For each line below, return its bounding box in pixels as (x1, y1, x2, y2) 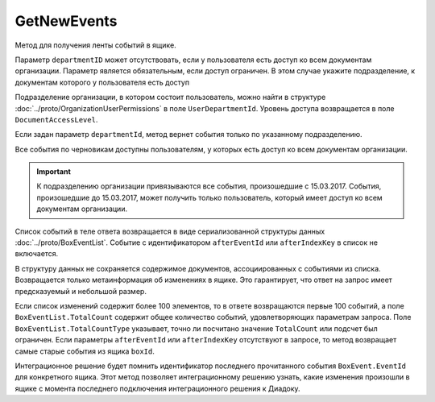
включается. (14, 249, 59, 259)
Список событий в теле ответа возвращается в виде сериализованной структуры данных (14, 226, 325, 236)
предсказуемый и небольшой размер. (14, 286, 147, 296)
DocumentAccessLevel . (14, 114, 98, 124)
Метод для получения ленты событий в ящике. (14, 40, 176, 50)
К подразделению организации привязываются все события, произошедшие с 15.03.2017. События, (36, 181, 382, 191)
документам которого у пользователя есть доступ (14, 77, 189, 87)
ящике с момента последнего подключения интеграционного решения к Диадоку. (14, 383, 301, 393)
